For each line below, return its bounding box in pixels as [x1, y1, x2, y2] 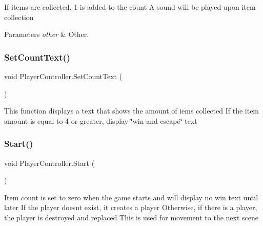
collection [4, 11, 34, 22]
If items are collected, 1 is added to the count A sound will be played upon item [4, 2, 256, 12]
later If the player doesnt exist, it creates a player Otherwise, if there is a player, [4, 202, 257, 213]
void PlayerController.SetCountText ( [4, 71, 123, 81]
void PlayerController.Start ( [4, 157, 95, 168]
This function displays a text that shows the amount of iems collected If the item [4, 105, 259, 116]
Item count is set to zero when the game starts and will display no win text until [4, 192, 258, 202]
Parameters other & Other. [4, 29, 89, 40]
